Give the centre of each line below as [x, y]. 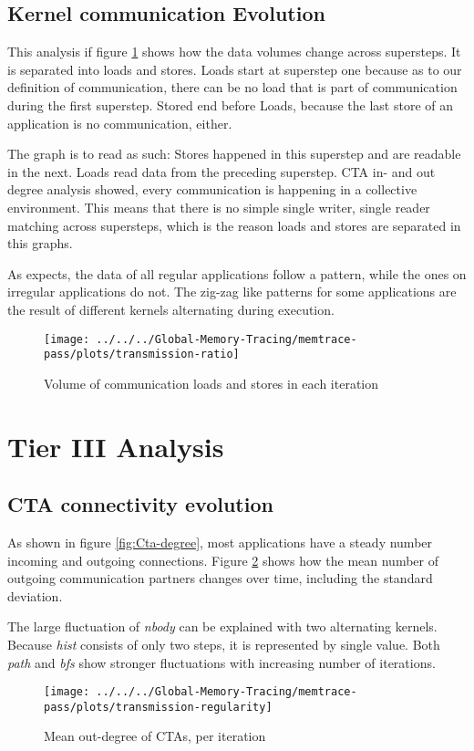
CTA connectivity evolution [140, 504]
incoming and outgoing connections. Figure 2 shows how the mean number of [223, 560]
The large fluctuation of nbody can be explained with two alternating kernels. [222, 626]
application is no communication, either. [120, 123]
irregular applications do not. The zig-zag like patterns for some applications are [232, 292]
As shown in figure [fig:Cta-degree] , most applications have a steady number [220, 542]
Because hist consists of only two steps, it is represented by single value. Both [224, 644]
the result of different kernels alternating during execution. [171, 309]
